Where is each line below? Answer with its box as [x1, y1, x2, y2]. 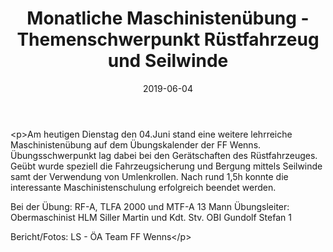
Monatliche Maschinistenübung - [26, 7, 310, 30]
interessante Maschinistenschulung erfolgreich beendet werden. [10, 181, 277, 193]
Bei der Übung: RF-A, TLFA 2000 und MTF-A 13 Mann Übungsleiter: [10, 200, 290, 212]
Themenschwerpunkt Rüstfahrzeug [16, 28, 320, 51]
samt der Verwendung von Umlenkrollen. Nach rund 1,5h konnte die [10, 170, 289, 182]
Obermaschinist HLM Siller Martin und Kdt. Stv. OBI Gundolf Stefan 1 [10, 211, 292, 223]
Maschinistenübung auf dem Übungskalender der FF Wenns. [10, 138, 262, 151]
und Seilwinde [107, 50, 229, 72]
